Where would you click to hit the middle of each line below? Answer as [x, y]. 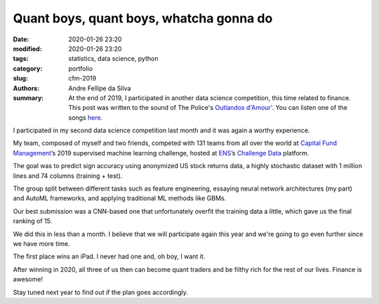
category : [28, 68]
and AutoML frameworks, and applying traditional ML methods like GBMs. [120, 198]
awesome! [28, 279]
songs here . [86, 117]
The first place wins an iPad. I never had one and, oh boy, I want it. [109, 256]
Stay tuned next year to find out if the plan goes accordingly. [101, 292]
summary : [28, 97]
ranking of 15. [33, 221]
